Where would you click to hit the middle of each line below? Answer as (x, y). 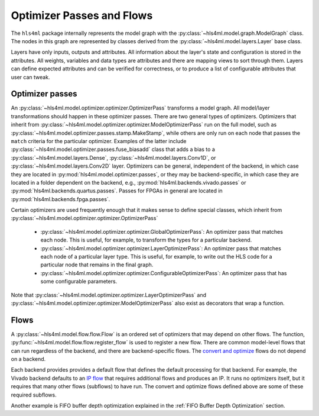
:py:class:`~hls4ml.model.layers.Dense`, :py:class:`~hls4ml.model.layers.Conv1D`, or (113, 157)
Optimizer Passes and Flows (82, 15)
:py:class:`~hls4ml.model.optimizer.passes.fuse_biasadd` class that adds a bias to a (113, 149)
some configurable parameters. (79, 282)
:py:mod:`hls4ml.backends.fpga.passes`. (61, 199)
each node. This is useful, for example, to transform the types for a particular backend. (146, 240)
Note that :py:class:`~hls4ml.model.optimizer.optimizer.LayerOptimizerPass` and (109, 295)
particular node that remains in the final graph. (97, 265)
